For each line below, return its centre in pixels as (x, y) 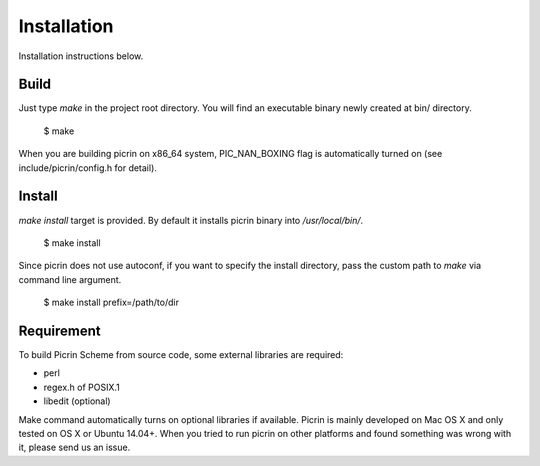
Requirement (60, 330)
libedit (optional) (77, 401)
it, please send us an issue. (74, 447)
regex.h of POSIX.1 (81, 387)
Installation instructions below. (81, 56)
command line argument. (70, 279)
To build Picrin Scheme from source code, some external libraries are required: (181, 354)
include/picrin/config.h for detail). (87, 167)
